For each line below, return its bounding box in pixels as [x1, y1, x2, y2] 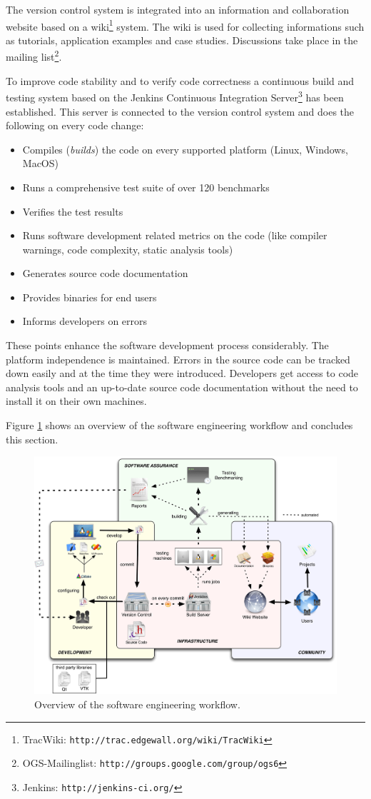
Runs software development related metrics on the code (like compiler [22, 228, 327, 243]
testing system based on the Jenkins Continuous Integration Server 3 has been [6, 88, 344, 104]
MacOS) [22, 156, 59, 171]
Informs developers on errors [22, 313, 148, 328]
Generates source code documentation [22, 266, 188, 281]
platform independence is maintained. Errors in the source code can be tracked [6, 351, 350, 366]
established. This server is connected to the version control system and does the [6, 104, 355, 119]
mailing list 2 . [6, 47, 62, 64]
